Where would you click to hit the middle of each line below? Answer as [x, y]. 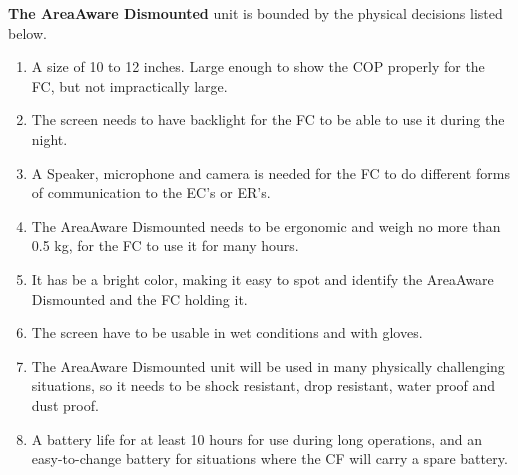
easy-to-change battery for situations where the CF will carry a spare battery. [269, 458]
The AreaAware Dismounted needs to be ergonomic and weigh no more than [266, 225]
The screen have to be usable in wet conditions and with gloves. [227, 332]
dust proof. [65, 404]
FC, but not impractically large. [129, 85]
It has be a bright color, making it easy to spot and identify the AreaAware [262, 278]
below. [27, 32]
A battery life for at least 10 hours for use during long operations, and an [256, 438]
